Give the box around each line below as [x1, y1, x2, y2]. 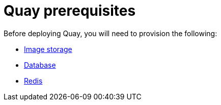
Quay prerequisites [4, 2, 136, 19]
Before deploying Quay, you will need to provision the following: [4, 29, 217, 38]
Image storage [24, 44, 72, 54]
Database [24, 60, 56, 69]
